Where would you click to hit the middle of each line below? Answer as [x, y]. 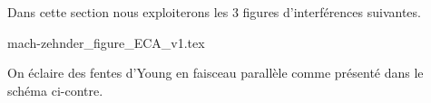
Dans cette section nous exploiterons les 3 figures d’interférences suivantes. [214, 12]
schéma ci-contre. [55, 90]
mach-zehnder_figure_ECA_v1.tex [106, 42]
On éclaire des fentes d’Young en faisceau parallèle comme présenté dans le [215, 73]
